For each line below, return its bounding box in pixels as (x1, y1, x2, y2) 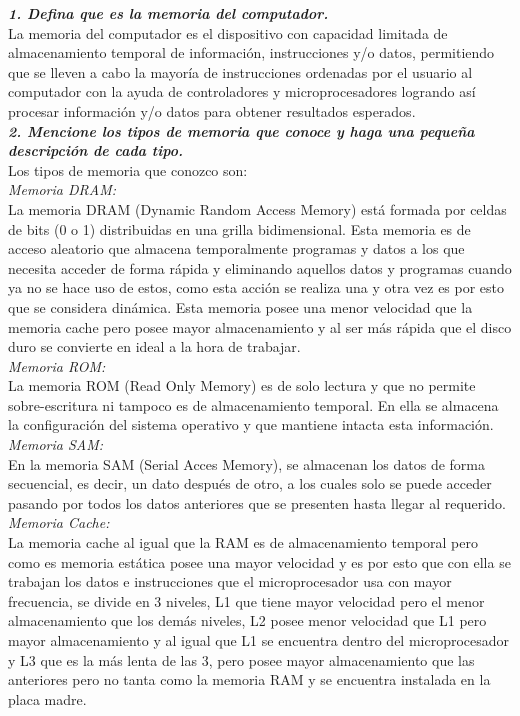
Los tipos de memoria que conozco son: (8, 159, 248, 180)
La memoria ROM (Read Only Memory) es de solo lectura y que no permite (8, 375, 476, 396)
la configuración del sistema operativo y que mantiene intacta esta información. (8, 414, 494, 435)
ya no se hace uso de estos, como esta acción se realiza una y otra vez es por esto (8, 277, 505, 298)
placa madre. (8, 688, 87, 709)
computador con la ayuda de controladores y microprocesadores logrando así (8, 81, 476, 102)
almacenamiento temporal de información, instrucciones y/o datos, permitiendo (8, 42, 495, 63)
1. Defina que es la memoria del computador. (8, 3, 329, 23)
